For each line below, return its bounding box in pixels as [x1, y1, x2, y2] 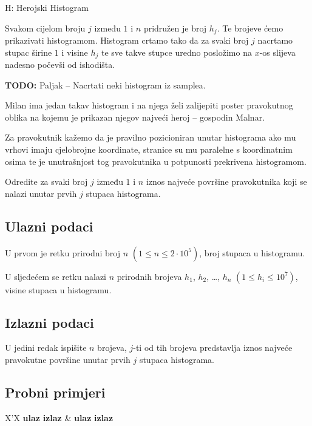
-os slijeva [259, 45, 296, 58]
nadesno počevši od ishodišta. [5, 58, 115, 71]
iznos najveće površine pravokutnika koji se [146, 175, 307, 188]
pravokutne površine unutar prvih [5, 353, 131, 366]
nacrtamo [257, 34, 293, 47]
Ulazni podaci [5, 216, 93, 235]
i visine [61, 45, 88, 58]
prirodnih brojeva [117, 270, 182, 282]
